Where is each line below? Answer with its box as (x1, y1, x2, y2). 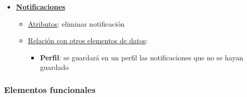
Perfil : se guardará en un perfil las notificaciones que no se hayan (40, 52, 243, 62)
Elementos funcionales (4, 83, 96, 95)
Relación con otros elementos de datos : (28, 35, 148, 46)
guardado (40, 62, 69, 72)
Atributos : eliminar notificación (28, 18, 125, 29)
